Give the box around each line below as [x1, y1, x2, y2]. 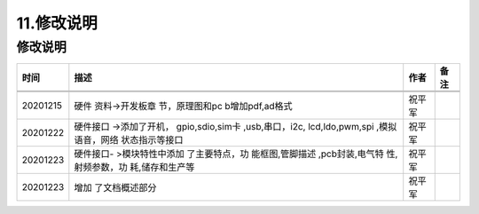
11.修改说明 [16, 13, 98, 33]
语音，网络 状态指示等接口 [74, 134, 184, 147]
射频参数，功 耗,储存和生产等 [74, 161, 195, 173]
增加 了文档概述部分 [74, 182, 157, 194]
